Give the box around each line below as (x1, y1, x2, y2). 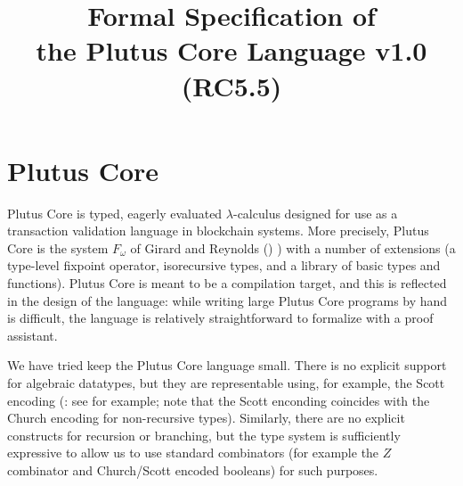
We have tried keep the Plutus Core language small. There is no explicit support (7, 356, 447, 375)
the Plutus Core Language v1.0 (36, 32, 427, 69)
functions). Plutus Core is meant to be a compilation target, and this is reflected (7, 274, 447, 292)
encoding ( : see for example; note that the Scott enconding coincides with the (7, 391, 430, 409)
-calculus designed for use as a (232, 203, 398, 222)
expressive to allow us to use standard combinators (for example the (7, 443, 379, 462)
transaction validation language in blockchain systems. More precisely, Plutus (7, 221, 429, 240)
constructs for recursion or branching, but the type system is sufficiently (7, 425, 401, 444)
